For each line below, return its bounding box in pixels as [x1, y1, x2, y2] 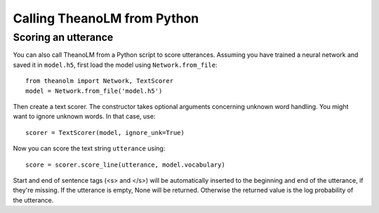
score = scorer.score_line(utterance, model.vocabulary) [25, 160, 226, 169]
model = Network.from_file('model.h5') [25, 86, 163, 95]
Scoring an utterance [13, 31, 114, 44]
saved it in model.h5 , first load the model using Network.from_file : [13, 60, 218, 69]
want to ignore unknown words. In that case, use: [13, 112, 156, 121]
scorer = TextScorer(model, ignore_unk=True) [25, 129, 185, 136]
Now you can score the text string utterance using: [13, 144, 166, 153]
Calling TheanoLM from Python [13, 11, 199, 26]
